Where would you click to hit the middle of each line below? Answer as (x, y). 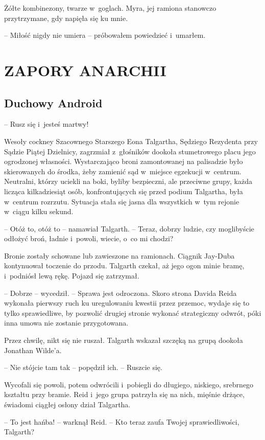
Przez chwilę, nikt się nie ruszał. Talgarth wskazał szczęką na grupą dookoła (124, 340)
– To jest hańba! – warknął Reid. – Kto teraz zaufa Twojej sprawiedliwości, (122, 421)
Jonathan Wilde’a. (33, 350)
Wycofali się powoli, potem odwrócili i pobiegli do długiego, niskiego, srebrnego (129, 384)
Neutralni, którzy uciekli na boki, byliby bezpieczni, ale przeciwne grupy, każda (128, 181)
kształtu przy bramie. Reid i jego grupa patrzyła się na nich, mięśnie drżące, (124, 394)
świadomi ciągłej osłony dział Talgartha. (67, 404)
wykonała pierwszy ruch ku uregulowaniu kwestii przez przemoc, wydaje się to (127, 303)
